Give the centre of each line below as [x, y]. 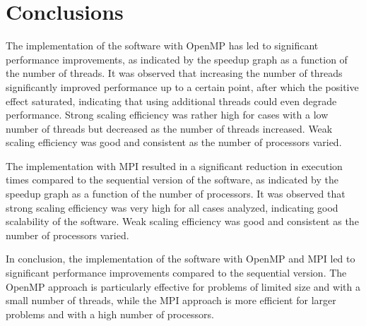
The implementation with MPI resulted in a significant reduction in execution [174, 165]
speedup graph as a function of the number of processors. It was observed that [176, 194]
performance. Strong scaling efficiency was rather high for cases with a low [167, 115]
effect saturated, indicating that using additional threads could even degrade [171, 101]
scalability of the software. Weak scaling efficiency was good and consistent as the [182, 221]
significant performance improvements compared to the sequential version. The [176, 273]
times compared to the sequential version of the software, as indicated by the [172, 180]
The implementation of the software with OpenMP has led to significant [162, 46]
